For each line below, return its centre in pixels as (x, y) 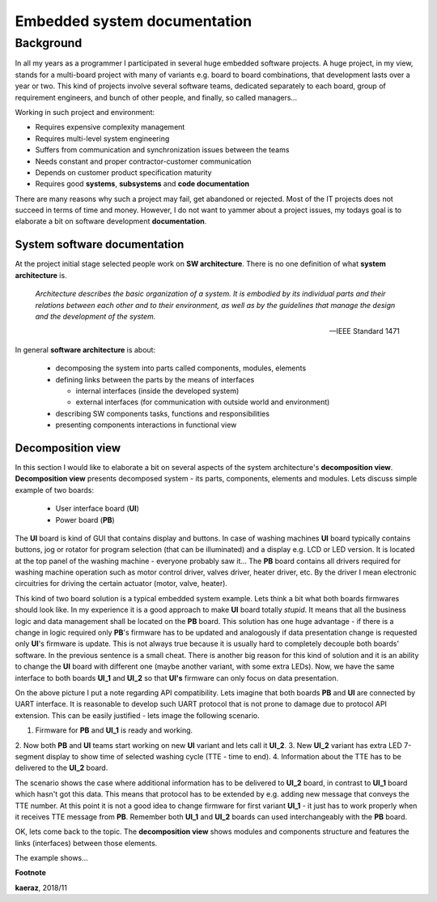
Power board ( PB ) (85, 519)
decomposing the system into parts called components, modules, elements (181, 368)
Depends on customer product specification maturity (123, 172)
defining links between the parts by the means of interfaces (155, 379)
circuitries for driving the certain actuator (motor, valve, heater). (121, 584)
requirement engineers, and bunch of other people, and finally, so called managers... (156, 97)
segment (30, 756)
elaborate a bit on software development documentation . (111, 221)
